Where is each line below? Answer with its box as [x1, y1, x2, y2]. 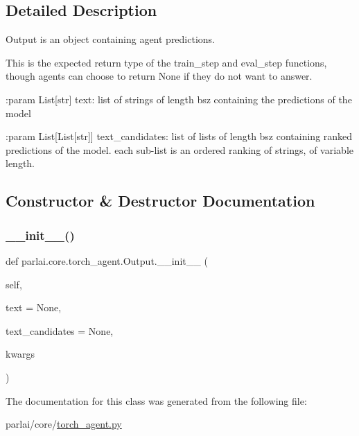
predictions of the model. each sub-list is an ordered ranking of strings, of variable [6, 142, 353, 157]
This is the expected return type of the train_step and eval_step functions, [6, 55, 327, 69]
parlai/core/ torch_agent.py [6, 417, 122, 431]
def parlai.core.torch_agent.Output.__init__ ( [6, 253, 208, 268]
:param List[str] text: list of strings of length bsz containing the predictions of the [6, 91, 352, 106]
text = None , [6, 300, 62, 315]
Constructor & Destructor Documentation [6, 190, 315, 211]
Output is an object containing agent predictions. [6, 32, 216, 46]
